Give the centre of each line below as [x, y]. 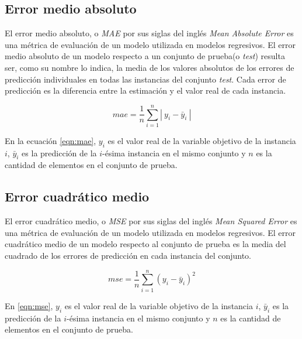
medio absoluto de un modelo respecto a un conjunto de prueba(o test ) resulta [145, 56]
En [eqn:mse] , [29, 305]
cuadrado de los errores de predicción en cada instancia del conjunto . [128, 256]
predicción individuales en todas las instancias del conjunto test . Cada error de [145, 79]
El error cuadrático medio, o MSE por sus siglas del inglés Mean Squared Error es [151, 221]
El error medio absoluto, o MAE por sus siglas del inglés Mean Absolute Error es [149, 33]
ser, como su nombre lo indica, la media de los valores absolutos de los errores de [150, 67]
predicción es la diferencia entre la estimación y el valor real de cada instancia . [145, 90]
